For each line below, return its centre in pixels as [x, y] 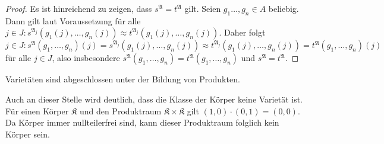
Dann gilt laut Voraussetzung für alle [73, 20]
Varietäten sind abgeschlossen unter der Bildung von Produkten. [123, 79]
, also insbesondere [86, 58]
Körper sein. [28, 134]
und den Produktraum [120, 111]
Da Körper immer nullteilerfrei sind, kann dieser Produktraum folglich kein [142, 122]
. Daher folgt [242, 32]
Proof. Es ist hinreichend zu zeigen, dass [79, 8]
